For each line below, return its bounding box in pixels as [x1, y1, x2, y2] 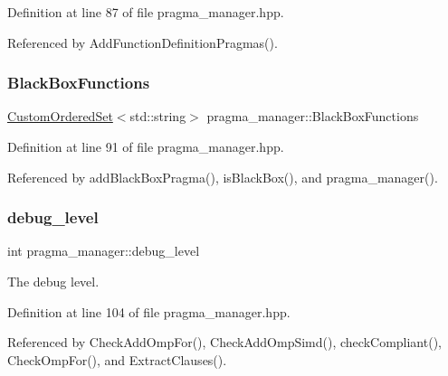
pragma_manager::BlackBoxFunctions [206, 107, 419, 126]
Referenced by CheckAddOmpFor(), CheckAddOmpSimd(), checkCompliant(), [7, 333, 442, 352]
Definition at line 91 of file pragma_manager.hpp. [7, 137, 284, 155]
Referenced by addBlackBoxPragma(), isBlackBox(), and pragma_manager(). [7, 167, 438, 186]
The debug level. [7, 272, 100, 290]
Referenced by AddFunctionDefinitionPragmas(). [7, 33, 278, 52]
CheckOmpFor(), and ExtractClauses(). [7, 350, 227, 369]
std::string [129, 107, 186, 126]
